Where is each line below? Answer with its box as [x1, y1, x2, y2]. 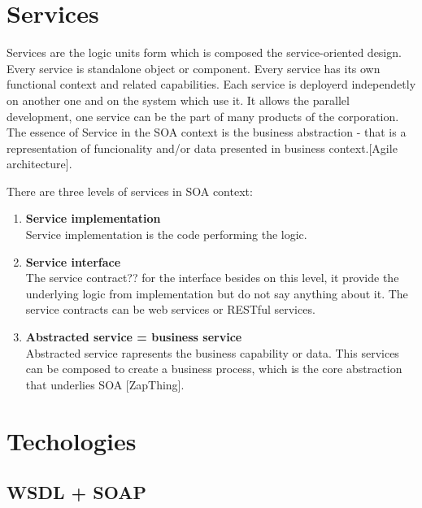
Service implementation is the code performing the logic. [25, 226, 307, 243]
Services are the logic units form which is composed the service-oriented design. [7, 44, 402, 61]
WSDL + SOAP [7, 480, 146, 505]
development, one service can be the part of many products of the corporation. [7, 107, 399, 124]
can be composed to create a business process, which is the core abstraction [25, 360, 402, 377]
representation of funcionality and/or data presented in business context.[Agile [7, 139, 398, 156]
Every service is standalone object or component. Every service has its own [7, 59, 381, 76]
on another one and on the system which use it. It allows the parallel [7, 91, 350, 108]
